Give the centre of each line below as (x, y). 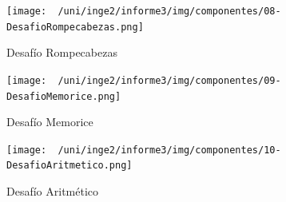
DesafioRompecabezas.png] (75, 27)
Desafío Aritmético (53, 191)
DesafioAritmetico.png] (70, 166)
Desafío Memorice (50, 122)
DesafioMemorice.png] (64, 96)
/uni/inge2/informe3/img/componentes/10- (169, 150)
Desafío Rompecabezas (62, 52)
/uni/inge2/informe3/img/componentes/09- (169, 80)
